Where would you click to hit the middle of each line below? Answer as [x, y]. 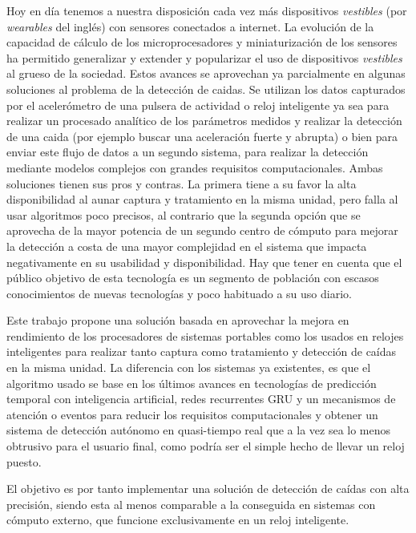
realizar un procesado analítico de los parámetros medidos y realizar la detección [204, 121]
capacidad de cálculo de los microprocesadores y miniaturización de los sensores [202, 42]
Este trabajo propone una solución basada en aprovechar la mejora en [178, 320]
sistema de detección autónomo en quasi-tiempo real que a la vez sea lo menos [199, 430]
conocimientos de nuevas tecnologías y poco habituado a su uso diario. [179, 293]
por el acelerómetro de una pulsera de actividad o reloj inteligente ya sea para [198, 105]
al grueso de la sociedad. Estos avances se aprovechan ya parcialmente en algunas [206, 73]
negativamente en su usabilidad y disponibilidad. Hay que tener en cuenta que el [204, 262]
